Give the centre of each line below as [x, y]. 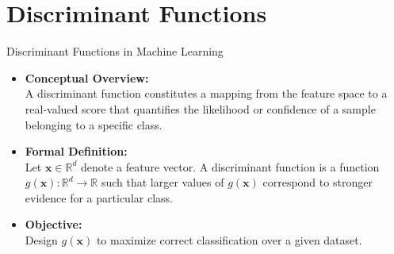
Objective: [54, 224]
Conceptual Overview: [87, 77]
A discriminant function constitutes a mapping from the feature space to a [206, 93]
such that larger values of [163, 182]
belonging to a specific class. [94, 124]
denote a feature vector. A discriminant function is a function [230, 166]
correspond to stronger [317, 182]
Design [41, 240]
